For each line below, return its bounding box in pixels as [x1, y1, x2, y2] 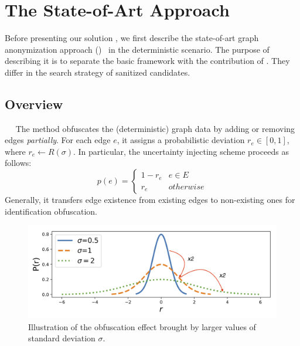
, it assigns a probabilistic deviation [117, 134, 245, 146]
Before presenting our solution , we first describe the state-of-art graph [5, 32, 259, 44]
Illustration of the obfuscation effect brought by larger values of [28, 320, 256, 333]
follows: [5, 157, 32, 169]
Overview [5, 94, 63, 113]
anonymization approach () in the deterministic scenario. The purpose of [5, 43, 270, 55]
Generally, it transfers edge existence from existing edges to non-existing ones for [5, 194, 295, 206]
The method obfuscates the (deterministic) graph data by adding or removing [15, 122, 295, 134]
